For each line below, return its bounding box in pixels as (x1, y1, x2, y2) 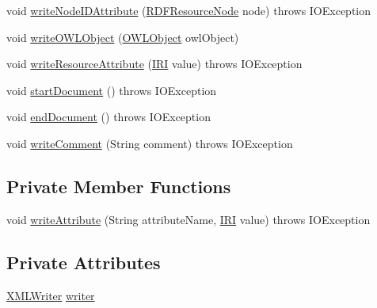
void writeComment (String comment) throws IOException (6, 135, 293, 151)
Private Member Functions (6, 173, 231, 198)
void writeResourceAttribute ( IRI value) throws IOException (6, 55, 303, 72)
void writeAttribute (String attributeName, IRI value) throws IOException (6, 211, 371, 227)
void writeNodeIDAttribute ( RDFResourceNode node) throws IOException (6, 2, 371, 18)
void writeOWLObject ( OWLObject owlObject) (6, 29, 239, 45)
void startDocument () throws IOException (6, 82, 217, 98)
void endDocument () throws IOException (6, 108, 211, 125)
